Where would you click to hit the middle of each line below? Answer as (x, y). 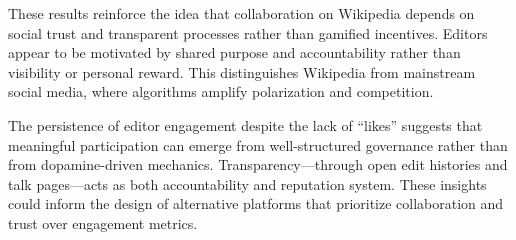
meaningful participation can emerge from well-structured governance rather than (258, 144)
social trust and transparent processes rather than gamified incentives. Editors (248, 32)
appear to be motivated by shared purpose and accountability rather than (234, 52)
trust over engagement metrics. (103, 222)
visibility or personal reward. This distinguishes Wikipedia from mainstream (242, 71)
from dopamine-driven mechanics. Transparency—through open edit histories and (258, 164)
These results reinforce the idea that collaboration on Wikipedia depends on (241, 13)
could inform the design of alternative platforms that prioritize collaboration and (256, 203)
